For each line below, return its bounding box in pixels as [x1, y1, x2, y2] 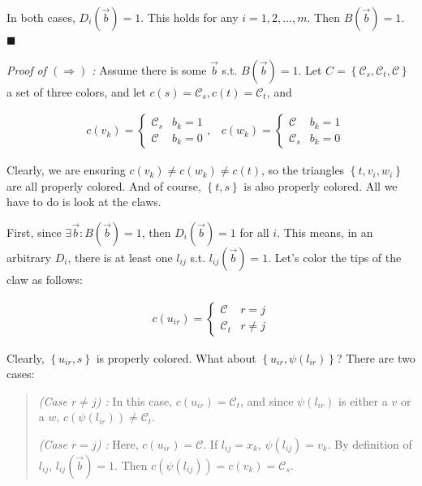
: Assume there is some [92, 61, 207, 78]
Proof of [6, 61, 47, 78]
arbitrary [6, 249, 51, 265]
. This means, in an [277, 224, 373, 240]
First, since [6, 224, 62, 240]
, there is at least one [67, 249, 173, 265]
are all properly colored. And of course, [6, 177, 201, 194]
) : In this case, [96, 392, 173, 409]
